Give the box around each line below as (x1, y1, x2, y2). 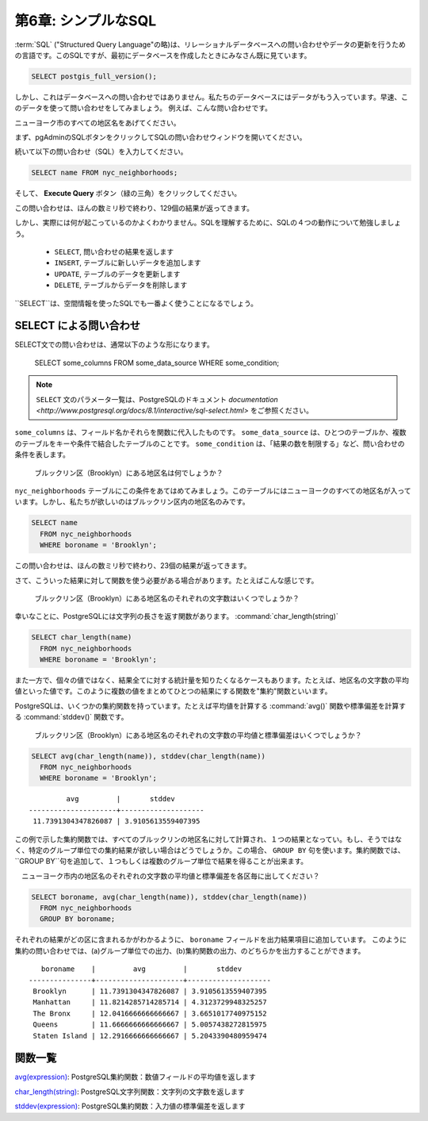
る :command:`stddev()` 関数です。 (14, 712, 128, 722)
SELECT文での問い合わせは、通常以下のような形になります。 (14, 340, 214, 349)
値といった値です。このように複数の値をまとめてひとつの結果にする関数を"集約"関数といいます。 (14, 686, 332, 696)
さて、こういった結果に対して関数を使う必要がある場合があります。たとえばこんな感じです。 (14, 575, 319, 585)
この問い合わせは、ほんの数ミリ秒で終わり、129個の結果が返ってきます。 (14, 203, 254, 213)
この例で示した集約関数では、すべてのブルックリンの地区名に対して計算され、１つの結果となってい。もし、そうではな (14, 834, 403, 844)
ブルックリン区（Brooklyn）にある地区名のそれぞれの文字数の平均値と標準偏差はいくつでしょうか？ (34, 730, 362, 739)
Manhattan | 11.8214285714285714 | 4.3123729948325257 (32, 998, 267, 1007)
